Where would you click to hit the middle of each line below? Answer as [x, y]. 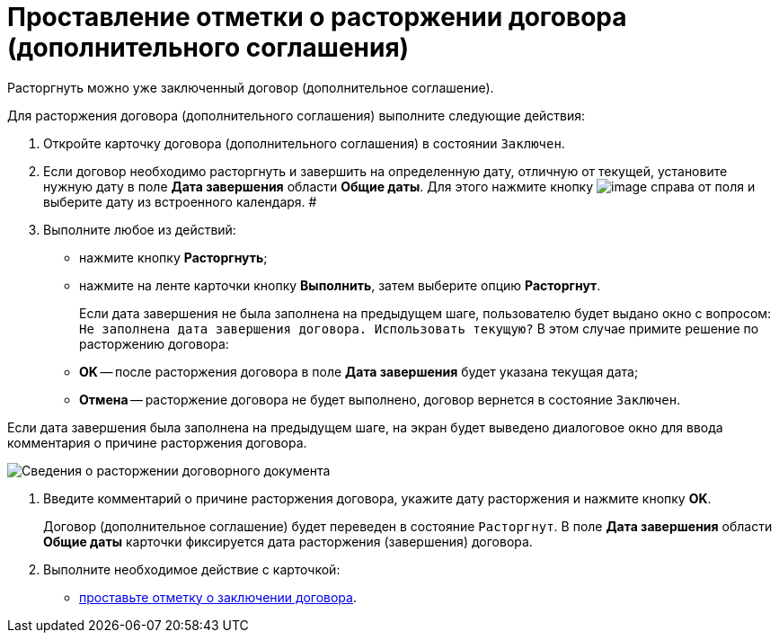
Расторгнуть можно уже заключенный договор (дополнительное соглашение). [251, 87]
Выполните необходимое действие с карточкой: [192, 569]
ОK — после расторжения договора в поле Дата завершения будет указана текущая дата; [359, 371]
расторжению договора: [154, 343]
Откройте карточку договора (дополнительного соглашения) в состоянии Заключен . [304, 143]
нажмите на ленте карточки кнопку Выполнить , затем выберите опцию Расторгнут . [340, 285]
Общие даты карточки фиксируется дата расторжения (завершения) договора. [288, 541]
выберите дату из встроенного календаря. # [180, 201]
